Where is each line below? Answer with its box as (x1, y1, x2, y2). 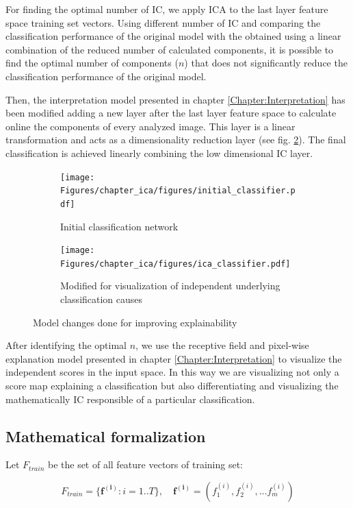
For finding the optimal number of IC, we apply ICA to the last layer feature (5, 2, 328, 16)
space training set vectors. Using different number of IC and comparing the (5, 15, 321, 29)
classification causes (60, 292, 143, 306)
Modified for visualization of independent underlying (60, 278, 280, 293)
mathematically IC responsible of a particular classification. (5, 391, 255, 406)
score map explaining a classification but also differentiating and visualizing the (5, 378, 339, 392)
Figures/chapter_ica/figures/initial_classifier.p (60, 186, 296, 196)
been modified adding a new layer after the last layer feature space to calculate (5, 106, 337, 120)
